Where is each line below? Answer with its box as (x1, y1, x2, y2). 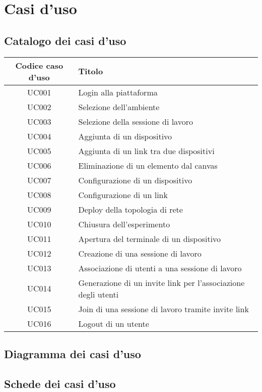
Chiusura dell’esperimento (78, 218, 170, 230)
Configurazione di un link (78, 188, 168, 201)
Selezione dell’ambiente (78, 101, 160, 113)
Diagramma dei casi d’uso (4, 346, 141, 361)
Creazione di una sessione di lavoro (78, 247, 202, 259)
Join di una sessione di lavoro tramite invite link (78, 303, 249, 315)
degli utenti (78, 288, 119, 300)
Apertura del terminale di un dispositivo (78, 232, 221, 244)
